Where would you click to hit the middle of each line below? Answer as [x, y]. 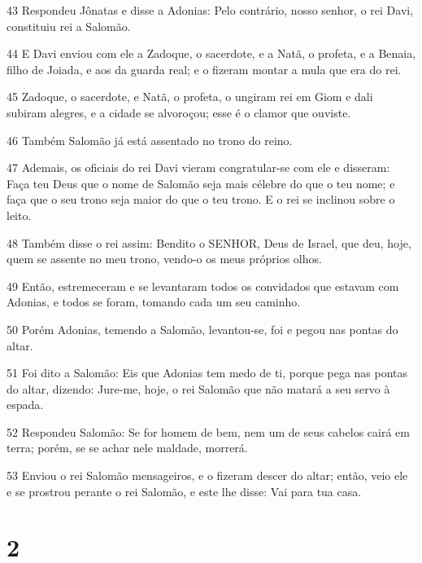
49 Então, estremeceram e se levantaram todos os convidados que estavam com [203, 286]
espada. [25, 405]
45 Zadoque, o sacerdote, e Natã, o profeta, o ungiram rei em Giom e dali [190, 97]
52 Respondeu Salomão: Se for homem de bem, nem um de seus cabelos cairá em [208, 431]
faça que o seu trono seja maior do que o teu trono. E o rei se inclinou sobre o [201, 199]
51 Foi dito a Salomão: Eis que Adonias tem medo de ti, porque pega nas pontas [207, 373]
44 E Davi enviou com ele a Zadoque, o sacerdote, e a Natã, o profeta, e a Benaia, [211, 53]
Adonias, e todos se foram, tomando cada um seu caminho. [154, 302]
